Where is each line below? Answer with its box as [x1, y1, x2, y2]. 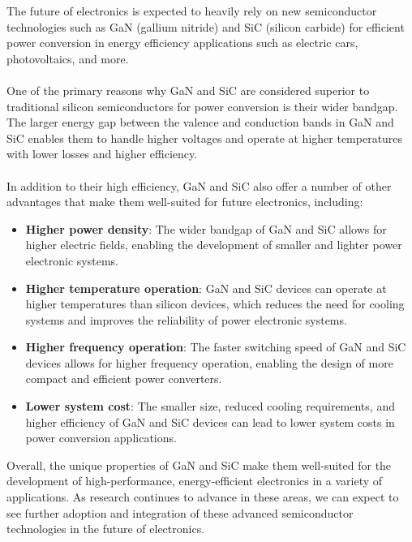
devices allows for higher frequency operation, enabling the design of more [25, 354, 393, 371]
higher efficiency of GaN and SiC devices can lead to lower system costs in [25, 413, 395, 430]
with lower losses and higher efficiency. [6, 145, 198, 162]
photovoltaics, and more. [6, 49, 129, 67]
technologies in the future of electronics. [6, 520, 205, 537]
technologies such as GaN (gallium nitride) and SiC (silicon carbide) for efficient [6, 18, 405, 35]
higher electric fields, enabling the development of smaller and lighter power [25, 236, 402, 253]
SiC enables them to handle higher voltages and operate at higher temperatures [6, 129, 403, 146]
